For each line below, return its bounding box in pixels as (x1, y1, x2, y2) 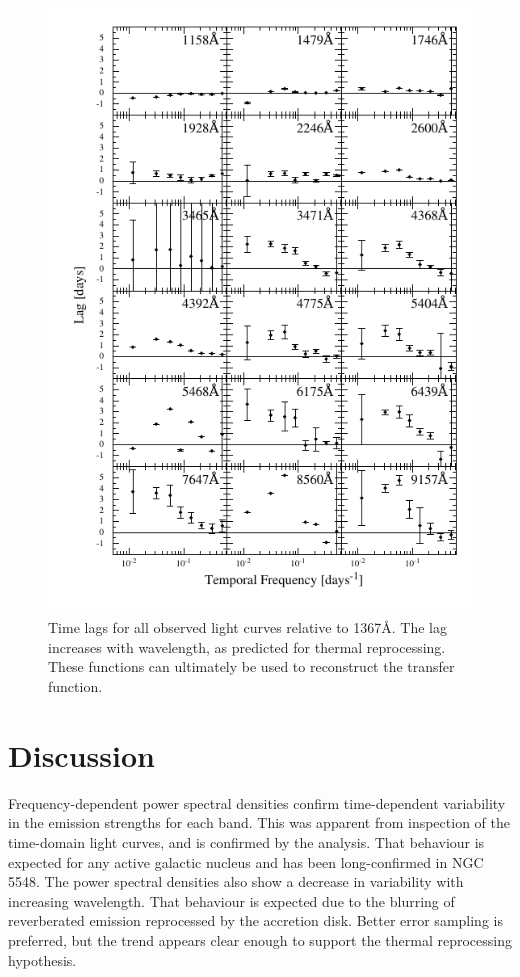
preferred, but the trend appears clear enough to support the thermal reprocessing (8, 929, 512, 950)
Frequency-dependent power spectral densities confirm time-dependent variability (8, 792, 506, 813)
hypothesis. (8, 949, 77, 970)
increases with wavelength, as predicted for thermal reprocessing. (48, 636, 446, 657)
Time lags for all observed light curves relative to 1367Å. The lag (48, 617, 447, 638)
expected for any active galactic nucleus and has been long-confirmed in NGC (8, 851, 484, 872)
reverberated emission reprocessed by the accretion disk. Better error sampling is (8, 910, 503, 931)
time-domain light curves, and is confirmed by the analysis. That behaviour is (8, 831, 485, 852)
